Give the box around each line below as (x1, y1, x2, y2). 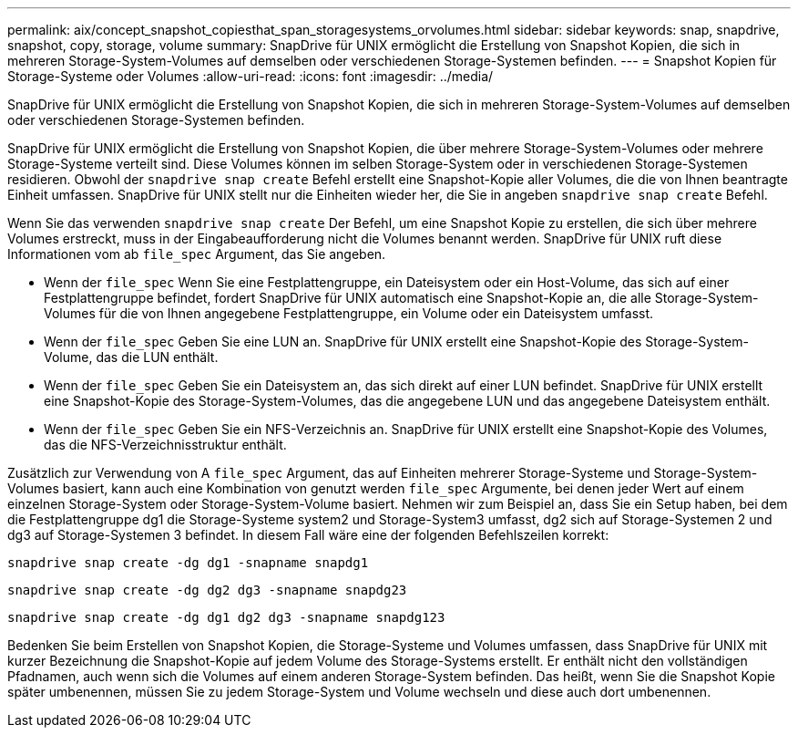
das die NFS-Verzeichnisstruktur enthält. (44, 437, 287, 452)
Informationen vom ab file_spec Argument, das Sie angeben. (7, 246, 386, 262)
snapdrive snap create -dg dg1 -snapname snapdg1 (7, 555, 369, 570)
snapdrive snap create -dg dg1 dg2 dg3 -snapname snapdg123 (7, 610, 445, 625)
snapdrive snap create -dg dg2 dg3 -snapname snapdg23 (7, 583, 407, 597)
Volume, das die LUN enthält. (44, 349, 219, 365)
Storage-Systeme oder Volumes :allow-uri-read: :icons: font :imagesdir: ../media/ (7, 68, 494, 84)
